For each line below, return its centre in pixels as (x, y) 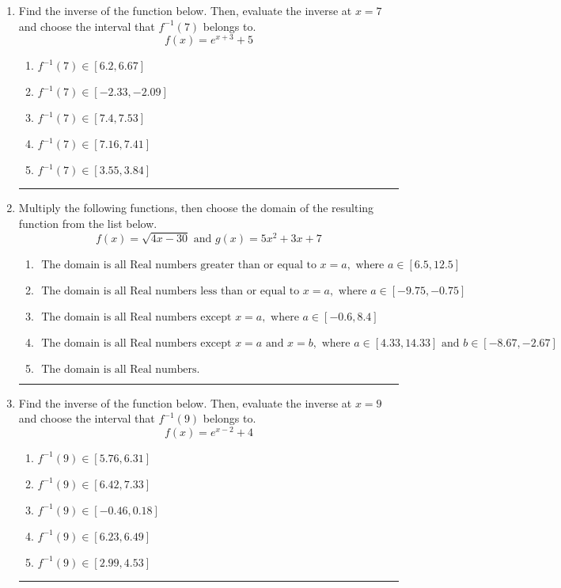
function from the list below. (88, 223)
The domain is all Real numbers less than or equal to (171, 291)
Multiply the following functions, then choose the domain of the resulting (196, 208)
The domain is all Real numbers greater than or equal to (179, 265)
